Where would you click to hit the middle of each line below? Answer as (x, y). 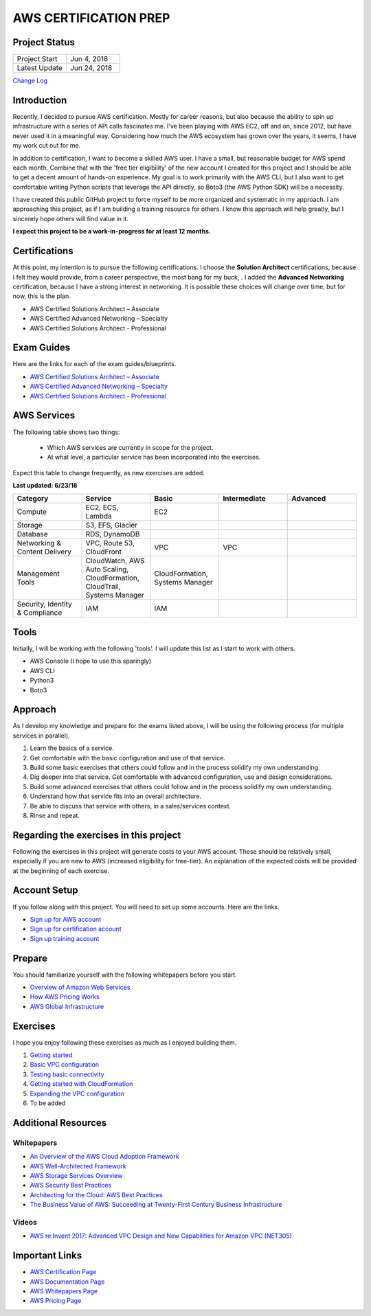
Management (38, 574)
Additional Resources (59, 1123)
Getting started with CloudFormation (81, 1084)
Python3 (42, 681)
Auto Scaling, (107, 569)
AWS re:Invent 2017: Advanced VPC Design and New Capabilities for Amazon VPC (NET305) (161, 1236)
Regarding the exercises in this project (97, 835)
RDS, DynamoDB (113, 534)
